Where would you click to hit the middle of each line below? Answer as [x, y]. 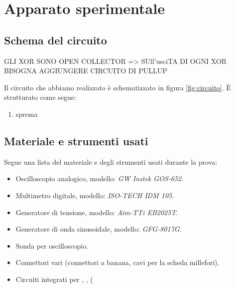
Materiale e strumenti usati [76, 141]
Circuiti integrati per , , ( [54, 279]
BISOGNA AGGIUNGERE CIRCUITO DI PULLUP [86, 71]
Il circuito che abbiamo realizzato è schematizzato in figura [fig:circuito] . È [117, 87]
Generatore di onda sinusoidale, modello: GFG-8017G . [99, 229]
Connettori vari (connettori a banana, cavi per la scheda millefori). [117, 262]
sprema [27, 114]
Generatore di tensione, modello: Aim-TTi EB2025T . [97, 212]
